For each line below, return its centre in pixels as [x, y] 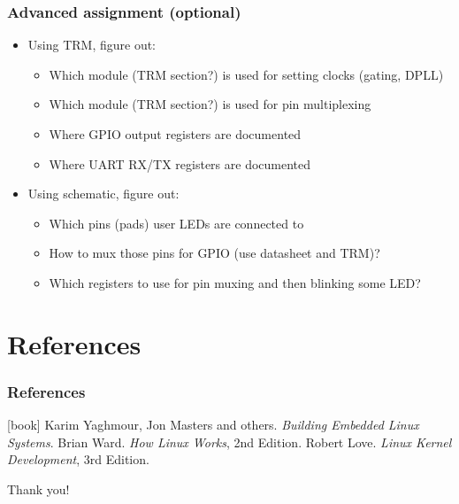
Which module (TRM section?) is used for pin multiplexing [210, 104]
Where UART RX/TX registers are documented [180, 163]
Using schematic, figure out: [103, 194]
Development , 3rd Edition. [78, 459]
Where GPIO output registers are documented [175, 134]
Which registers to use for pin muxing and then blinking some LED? [235, 282]
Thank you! [38, 488]
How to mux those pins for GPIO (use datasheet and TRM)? [214, 253]
